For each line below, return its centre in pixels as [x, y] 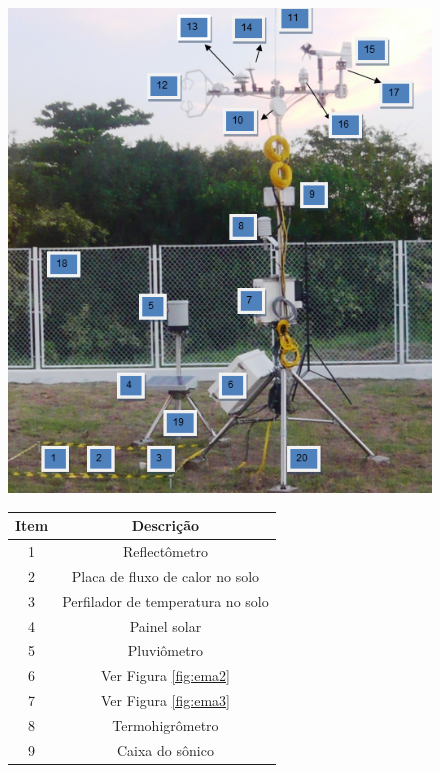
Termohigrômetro [165, 724]
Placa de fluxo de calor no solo [165, 575]
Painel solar [165, 625]
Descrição [165, 525]
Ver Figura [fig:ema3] [165, 700]
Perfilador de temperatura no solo [165, 600]
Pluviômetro [165, 650]
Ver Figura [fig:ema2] [165, 675]
